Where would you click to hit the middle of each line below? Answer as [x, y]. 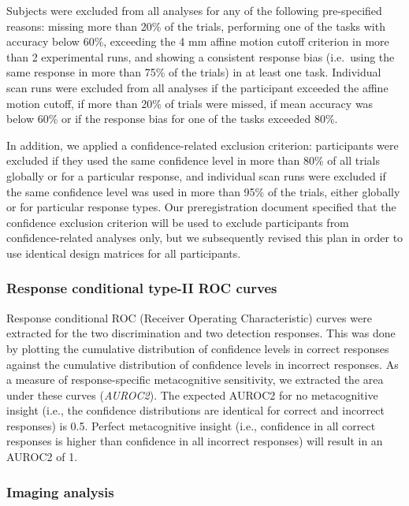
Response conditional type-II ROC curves [142, 288]
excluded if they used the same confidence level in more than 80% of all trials [193, 160]
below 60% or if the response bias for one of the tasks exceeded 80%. [172, 119]
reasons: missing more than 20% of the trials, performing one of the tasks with [196, 26]
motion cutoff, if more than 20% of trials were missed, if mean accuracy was [190, 103]
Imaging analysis [60, 491]
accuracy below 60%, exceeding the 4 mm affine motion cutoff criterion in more [198, 41]
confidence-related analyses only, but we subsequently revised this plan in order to [205, 238]
